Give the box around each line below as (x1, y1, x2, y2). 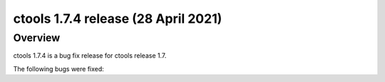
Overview (13, 31, 61, 44)
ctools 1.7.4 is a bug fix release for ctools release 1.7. (13, 51, 167, 60)
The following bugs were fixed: (13, 64, 105, 73)
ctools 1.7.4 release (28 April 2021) (13, 11, 222, 26)
